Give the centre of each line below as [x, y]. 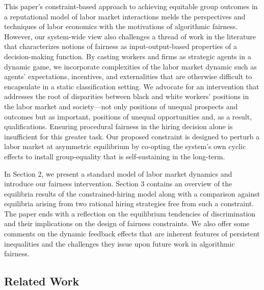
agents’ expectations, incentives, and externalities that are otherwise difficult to [128, 76]
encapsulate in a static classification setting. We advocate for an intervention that [132, 86]
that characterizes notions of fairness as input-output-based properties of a [121, 46]
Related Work [42, 281]
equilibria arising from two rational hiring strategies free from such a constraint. [129, 203]
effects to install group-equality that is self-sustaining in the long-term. [115, 156]
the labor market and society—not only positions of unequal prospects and [121, 106]
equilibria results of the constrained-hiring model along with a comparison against [132, 193]
